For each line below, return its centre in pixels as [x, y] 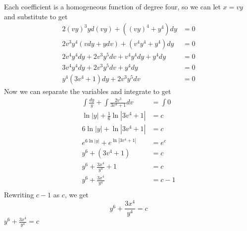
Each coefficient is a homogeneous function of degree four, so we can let [112, 6]
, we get [76, 195]
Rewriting [19, 195]
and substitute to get [36, 16]
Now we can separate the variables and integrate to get [88, 91]
